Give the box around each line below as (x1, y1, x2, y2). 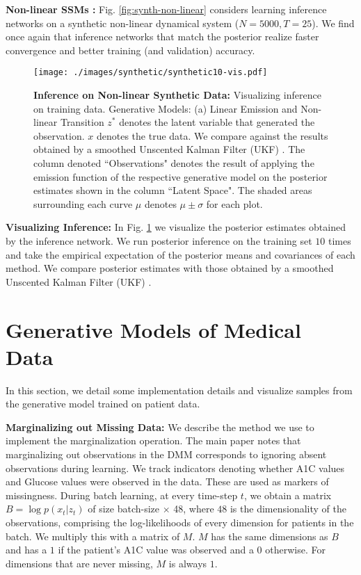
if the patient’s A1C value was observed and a (58, 542, 254, 557)
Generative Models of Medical (6, 315, 301, 343)
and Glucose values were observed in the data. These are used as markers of (6, 474, 329, 489)
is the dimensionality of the (230, 501, 346, 516)
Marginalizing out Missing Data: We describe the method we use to (6, 419, 314, 434)
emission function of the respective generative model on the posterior (33, 169, 328, 184)
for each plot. (206, 196, 263, 211)
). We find (312, 15, 355, 30)
